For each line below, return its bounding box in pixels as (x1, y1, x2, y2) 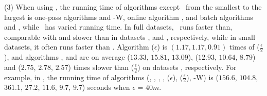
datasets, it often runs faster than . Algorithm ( (4, 41, 154, 52)
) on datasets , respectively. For (137, 61, 237, 72)
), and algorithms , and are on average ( (4, 52, 130, 62)
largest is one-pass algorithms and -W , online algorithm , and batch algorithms (4, 11, 253, 22)
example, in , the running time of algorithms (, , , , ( (4, 71, 170, 82)
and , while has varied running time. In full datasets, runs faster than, (4, 21, 233, 32)
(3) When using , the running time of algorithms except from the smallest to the (4, 2, 262, 12)
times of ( (229, 41, 260, 52)
